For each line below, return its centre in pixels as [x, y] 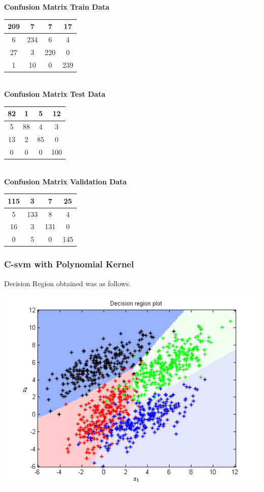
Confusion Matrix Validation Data [65, 181]
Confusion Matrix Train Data [57, 7]
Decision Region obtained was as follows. [68, 283]
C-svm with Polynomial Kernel [69, 264]
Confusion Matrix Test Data [55, 94]
